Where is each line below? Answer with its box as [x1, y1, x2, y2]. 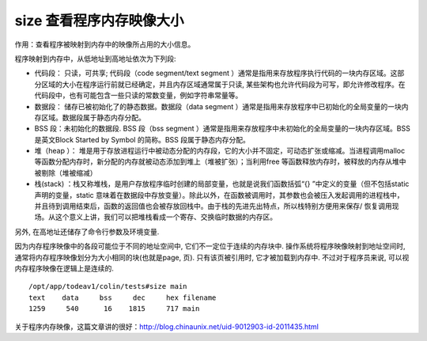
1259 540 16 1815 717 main [28, 305, 200, 313]
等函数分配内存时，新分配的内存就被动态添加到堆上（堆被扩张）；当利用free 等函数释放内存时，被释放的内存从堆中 [34, 157, 406, 166]
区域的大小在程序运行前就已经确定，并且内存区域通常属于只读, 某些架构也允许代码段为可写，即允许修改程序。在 [40, 79, 406, 89]
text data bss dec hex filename [28, 293, 217, 302]
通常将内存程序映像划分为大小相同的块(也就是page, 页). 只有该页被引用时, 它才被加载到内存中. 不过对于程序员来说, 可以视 [14, 252, 410, 262]
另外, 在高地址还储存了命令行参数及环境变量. [14, 226, 160, 237]
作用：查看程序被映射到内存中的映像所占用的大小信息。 [14, 40, 195, 49]
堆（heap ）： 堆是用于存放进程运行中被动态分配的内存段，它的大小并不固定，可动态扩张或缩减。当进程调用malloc [34, 146, 406, 156]
